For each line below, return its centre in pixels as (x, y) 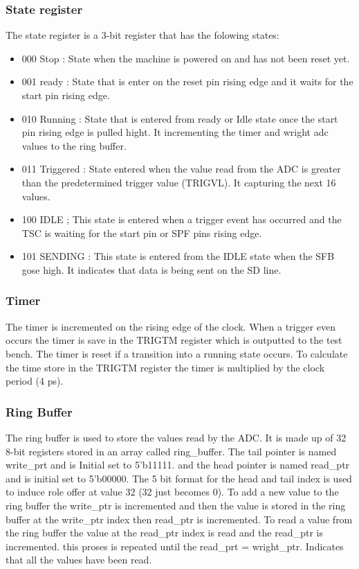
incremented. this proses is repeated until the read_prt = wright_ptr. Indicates (175, 546)
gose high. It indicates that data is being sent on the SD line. (151, 269)
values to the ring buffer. (74, 145)
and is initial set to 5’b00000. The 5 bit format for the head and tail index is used (179, 478)
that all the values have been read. (79, 560)
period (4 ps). (35, 381)
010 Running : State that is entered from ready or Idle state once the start (180, 118)
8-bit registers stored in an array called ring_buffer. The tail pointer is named (171, 451)
